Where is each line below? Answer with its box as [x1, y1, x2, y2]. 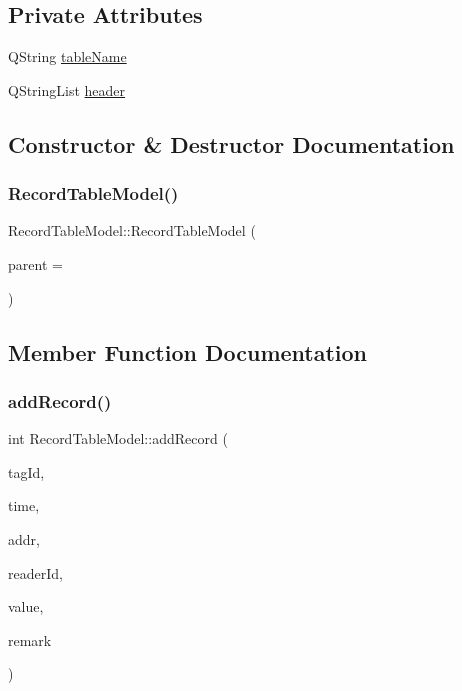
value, [8, 596, 44, 617]
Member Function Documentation [8, 336, 368, 367]
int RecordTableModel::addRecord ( [8, 428, 228, 449]
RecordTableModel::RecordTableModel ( [8, 220, 256, 241]
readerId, [8, 562, 63, 583]
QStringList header [8, 79, 126, 100]
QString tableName [8, 46, 127, 67]
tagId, [8, 461, 45, 482]
